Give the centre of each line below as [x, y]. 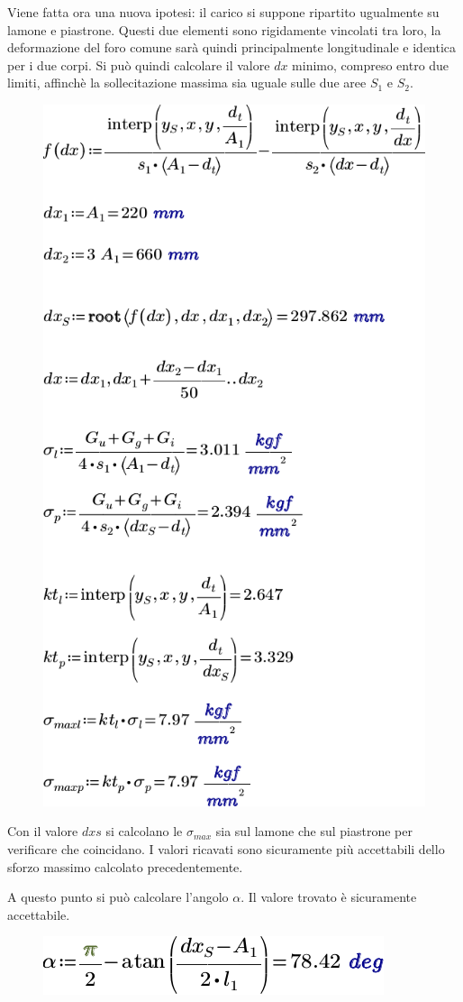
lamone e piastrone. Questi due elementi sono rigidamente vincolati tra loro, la [224, 29]
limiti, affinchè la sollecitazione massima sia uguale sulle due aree [187, 83]
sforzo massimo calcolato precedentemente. [125, 866]
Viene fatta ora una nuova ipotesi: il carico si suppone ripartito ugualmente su [223, 12]
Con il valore [43, 831]
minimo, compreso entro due [371, 64]
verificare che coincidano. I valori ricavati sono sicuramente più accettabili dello [226, 849]
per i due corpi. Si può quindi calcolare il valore [139, 64]
